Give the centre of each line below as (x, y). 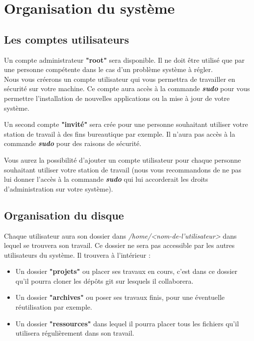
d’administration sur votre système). (59, 188)
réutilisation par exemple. (54, 307)
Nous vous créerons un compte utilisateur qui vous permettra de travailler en (120, 79)
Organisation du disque (64, 215)
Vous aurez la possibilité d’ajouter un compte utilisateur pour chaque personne (123, 159)
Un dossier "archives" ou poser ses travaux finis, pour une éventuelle (120, 297)
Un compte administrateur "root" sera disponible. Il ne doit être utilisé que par (124, 60)
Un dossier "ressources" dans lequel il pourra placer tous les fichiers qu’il (127, 323)
